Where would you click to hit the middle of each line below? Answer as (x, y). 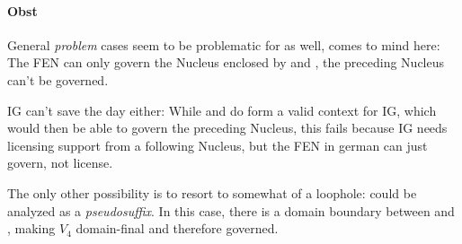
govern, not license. (60, 163)
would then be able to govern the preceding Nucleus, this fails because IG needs (227, 128)
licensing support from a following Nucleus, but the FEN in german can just (218, 145)
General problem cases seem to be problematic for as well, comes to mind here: (224, 44)
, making (31, 228)
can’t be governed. (58, 79)
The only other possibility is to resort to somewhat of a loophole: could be (212, 192)
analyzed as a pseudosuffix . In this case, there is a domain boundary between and (231, 210)
